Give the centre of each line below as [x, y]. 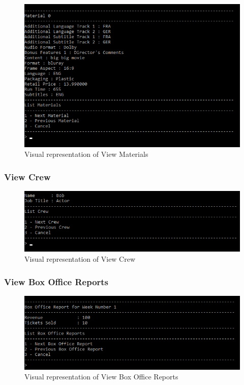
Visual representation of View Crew [80, 259]
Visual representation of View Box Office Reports [101, 377]
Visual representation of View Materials [86, 154]
